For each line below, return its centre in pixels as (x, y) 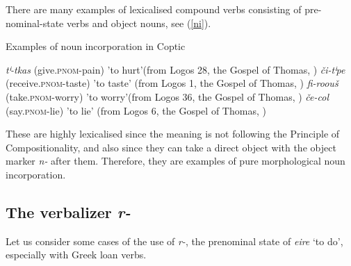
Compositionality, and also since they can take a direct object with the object (171, 147)
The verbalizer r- (68, 211)
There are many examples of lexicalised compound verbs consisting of (154, 9)
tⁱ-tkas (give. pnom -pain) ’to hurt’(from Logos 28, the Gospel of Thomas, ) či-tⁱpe (175, 69)
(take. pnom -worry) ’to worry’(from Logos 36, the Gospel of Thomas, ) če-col (168, 96)
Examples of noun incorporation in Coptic (96, 46)
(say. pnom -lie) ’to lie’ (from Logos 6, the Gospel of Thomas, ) (136, 110)
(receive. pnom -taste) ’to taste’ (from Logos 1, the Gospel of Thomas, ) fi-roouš (172, 83)
